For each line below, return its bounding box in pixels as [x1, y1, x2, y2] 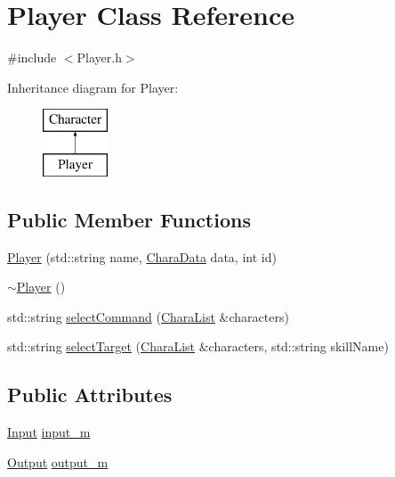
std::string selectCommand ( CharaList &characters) [7, 307, 289, 325]
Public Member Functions [7, 205, 251, 233]
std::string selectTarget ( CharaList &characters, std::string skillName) [7, 337, 389, 356]
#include [7, 48, 57, 67]
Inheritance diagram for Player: [7, 78, 179, 96]
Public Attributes [7, 381, 173, 408]
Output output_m [7, 452, 109, 471]
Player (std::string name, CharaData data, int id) [7, 247, 277, 266]
